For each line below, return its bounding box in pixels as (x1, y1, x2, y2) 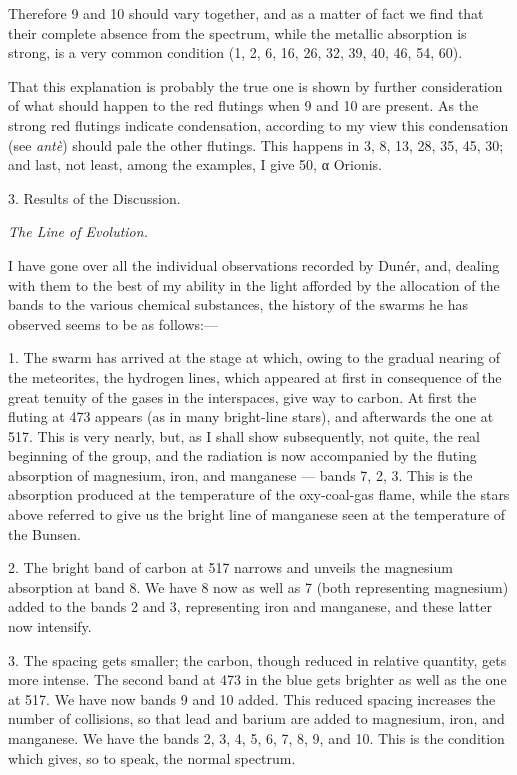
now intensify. (8, 616, 92, 637)
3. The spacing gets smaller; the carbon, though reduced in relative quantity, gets (8, 649, 507, 670)
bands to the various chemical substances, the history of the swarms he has (8, 294, 469, 315)
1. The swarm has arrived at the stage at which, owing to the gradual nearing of (8, 347, 500, 368)
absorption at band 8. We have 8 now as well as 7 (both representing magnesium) (8, 576, 509, 597)
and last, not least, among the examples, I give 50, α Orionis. (8, 154, 382, 175)
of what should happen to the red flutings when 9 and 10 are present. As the (8, 95, 479, 116)
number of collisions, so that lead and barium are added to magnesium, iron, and (8, 708, 505, 729)
